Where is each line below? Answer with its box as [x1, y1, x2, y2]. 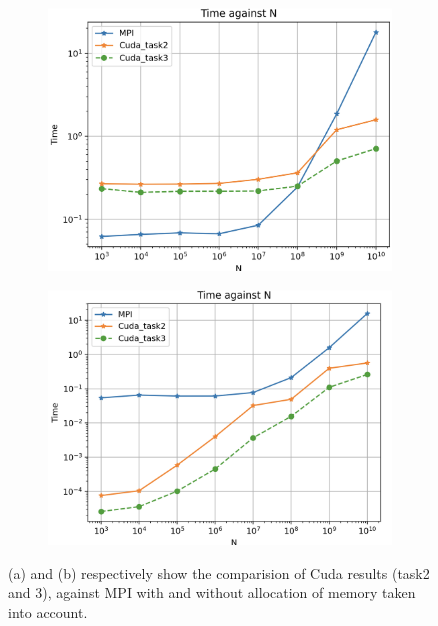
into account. [8, 601, 88, 622]
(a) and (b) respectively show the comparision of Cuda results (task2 [8, 562, 430, 583]
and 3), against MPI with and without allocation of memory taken [8, 582, 416, 603]
